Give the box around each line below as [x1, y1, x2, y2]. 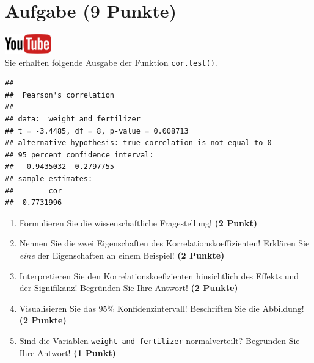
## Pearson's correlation [5, 90, 114, 99]
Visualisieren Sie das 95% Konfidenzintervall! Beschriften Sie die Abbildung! [19, 301, 304, 314]
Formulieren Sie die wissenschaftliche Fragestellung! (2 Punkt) [19, 216, 258, 229]
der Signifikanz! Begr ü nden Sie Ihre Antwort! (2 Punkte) [19, 281, 238, 294]
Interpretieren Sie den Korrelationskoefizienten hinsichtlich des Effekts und [19, 269, 299, 282]
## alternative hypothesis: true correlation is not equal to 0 [5, 138, 272, 148]
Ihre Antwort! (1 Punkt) [19, 346, 116, 359]
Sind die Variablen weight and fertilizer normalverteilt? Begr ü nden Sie [19, 334, 300, 347]
